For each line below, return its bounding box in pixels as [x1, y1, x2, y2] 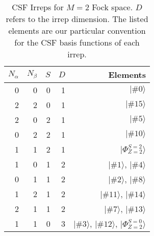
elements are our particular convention [8, 25, 146, 36]
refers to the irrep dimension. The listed [6, 13, 148, 25]
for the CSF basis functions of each [14, 36, 140, 48]
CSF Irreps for [12, 1, 64, 13]
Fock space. [92, 1, 133, 13]
